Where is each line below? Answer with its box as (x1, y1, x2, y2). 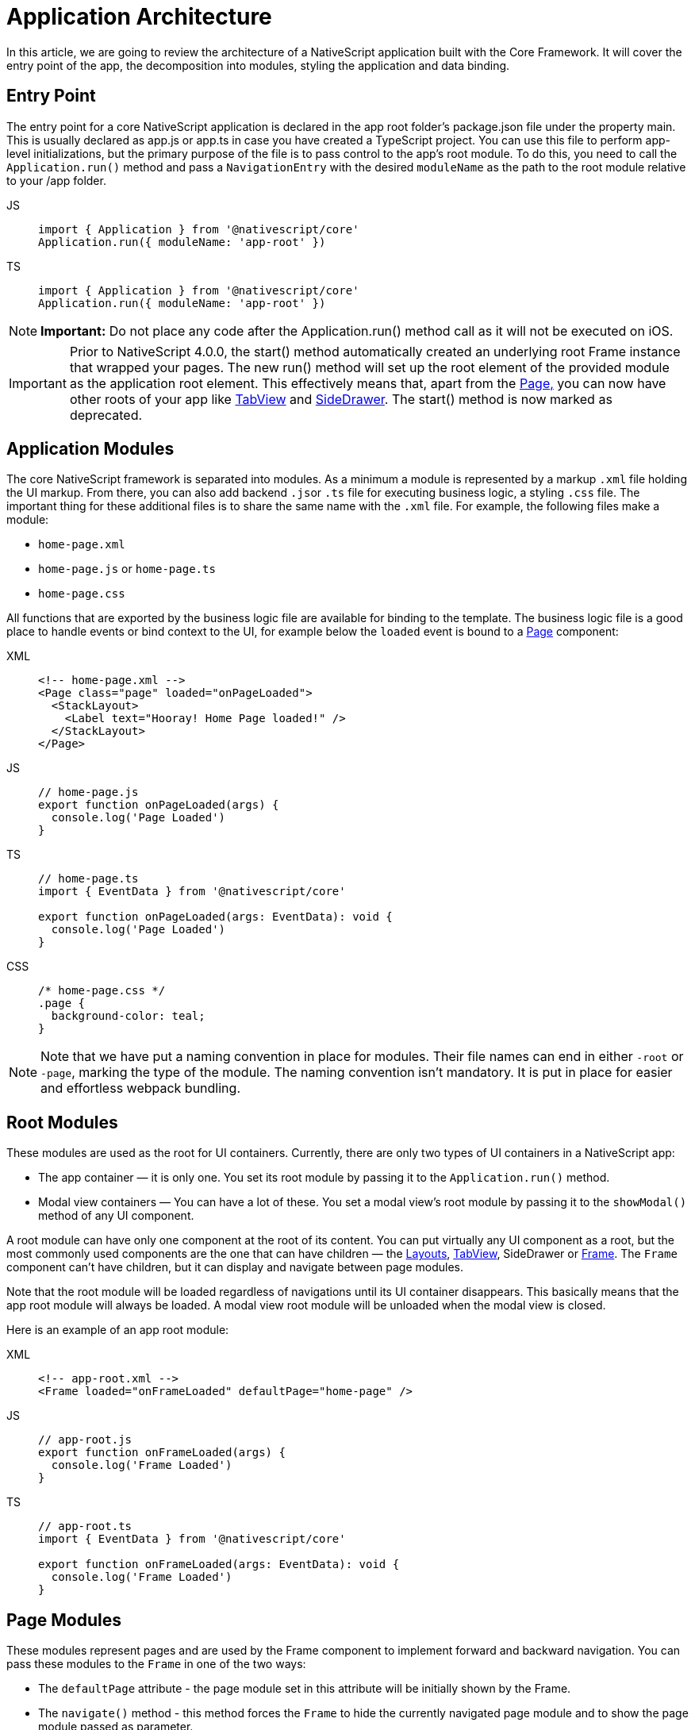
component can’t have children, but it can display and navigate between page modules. (6, 1260, 463, 1274)
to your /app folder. (6, 173, 106, 187)
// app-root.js (38, 1433, 132, 1447)
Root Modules (6, 1112, 118, 1132)
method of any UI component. (38, 1209, 194, 1223)
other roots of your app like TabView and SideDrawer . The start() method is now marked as (69, 390, 612, 407)
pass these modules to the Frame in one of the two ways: (6, 1657, 306, 1671)
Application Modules (6, 439, 175, 459)
